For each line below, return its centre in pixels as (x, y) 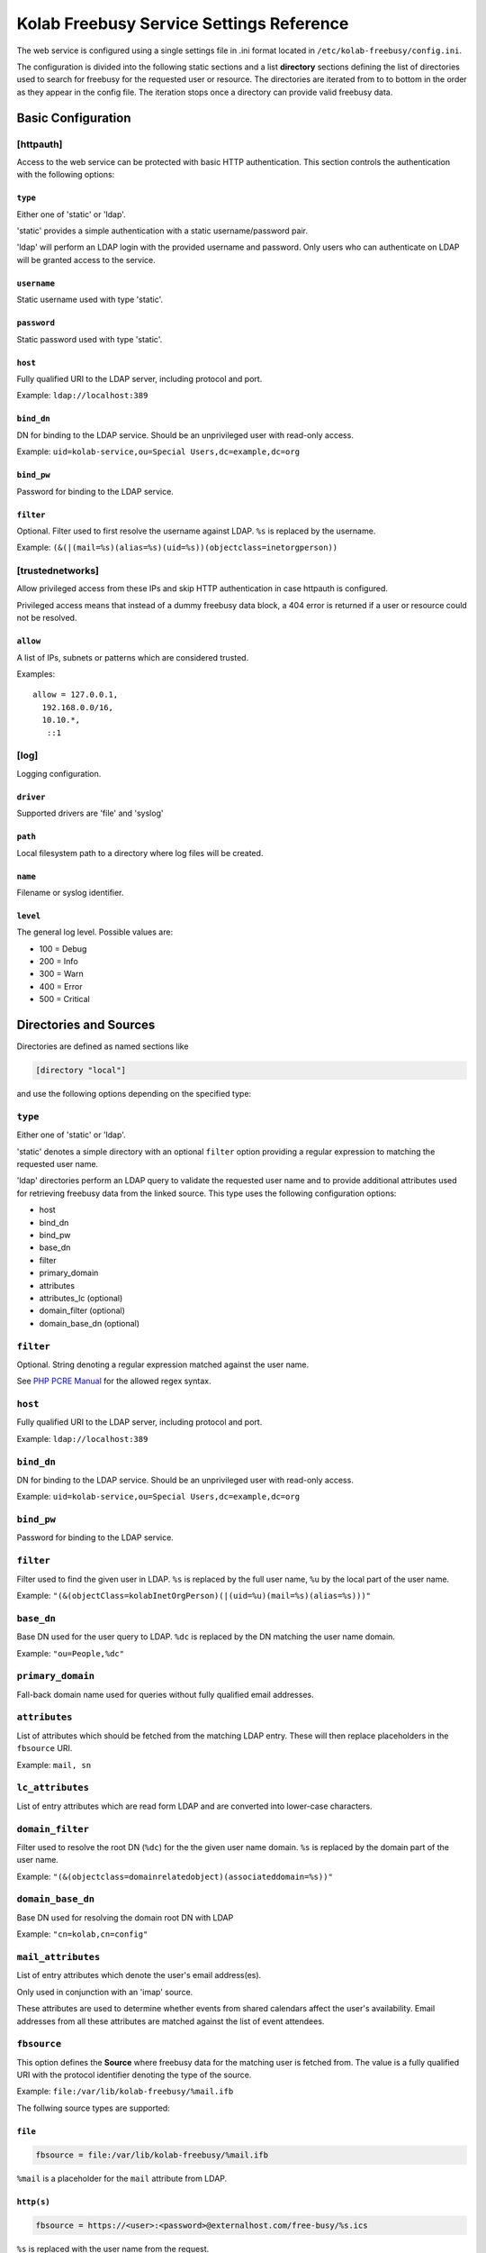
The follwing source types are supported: (93, 2108)
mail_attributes (58, 1957)
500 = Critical (64, 999)
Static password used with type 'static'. (90, 339)
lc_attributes (53, 1788)
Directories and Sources (86, 1025)
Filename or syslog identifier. (70, 892)
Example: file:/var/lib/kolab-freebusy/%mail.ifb (125, 2092)
